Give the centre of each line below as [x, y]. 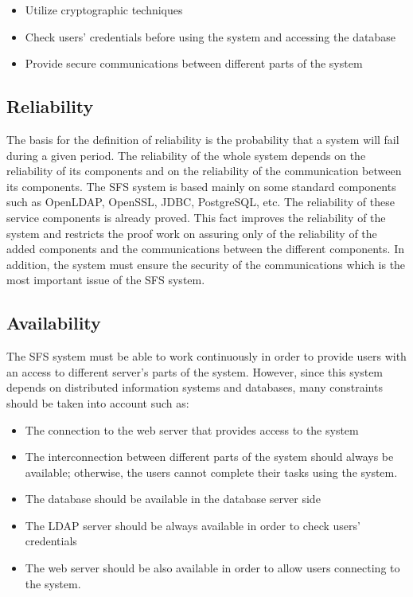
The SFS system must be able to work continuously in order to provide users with [206, 356]
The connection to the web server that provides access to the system [192, 429]
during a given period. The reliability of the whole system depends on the [186, 155]
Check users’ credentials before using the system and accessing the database [210, 36]
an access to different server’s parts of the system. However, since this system [195, 371]
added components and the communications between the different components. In [205, 249]
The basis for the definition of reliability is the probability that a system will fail [203, 139]
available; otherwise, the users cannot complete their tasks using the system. [211, 472]
